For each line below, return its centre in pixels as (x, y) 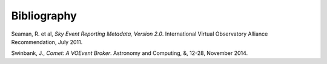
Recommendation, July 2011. (47, 42)
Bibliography (44, 16)
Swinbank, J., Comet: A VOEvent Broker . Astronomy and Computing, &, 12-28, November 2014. (130, 53)
